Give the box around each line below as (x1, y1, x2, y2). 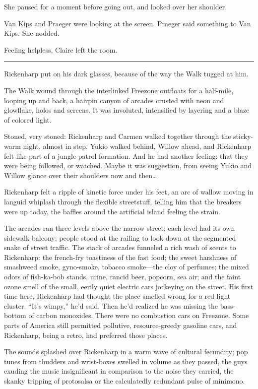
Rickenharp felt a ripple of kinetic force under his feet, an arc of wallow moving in (4, 187, 254, 197)
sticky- (233, 131, 254, 141)
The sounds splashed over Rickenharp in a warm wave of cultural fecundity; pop (4, 346, 248, 357)
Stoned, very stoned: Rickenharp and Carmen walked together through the (4, 131, 231, 141)
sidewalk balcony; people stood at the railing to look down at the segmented (4, 232, 236, 243)
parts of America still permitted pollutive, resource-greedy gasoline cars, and (4, 320, 237, 330)
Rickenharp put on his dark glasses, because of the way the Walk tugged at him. (4, 68, 249, 79)
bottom (4, 310, 26, 321)
